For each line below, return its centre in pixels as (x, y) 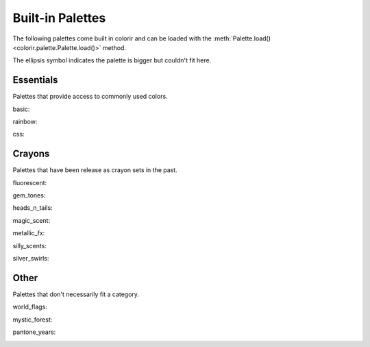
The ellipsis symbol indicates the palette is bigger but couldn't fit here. (112, 60)
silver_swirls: (31, 259)
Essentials (35, 80)
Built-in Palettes (59, 18)
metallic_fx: (29, 233)
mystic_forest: (33, 320)
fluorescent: (30, 182)
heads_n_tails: (33, 208)
